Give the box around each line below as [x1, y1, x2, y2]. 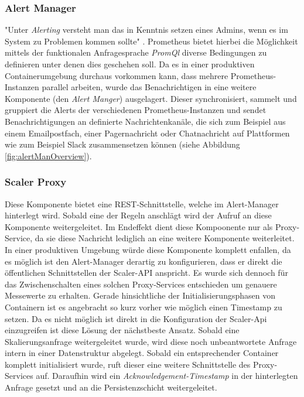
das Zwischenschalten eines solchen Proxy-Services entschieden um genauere [5, 278, 277, 290]
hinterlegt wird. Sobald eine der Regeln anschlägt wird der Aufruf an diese [5, 209, 272, 221]
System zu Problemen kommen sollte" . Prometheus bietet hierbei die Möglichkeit [5, 35, 298, 47]
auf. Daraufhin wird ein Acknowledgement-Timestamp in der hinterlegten [36, 369, 298, 382]
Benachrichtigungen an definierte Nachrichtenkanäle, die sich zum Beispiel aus [5, 115, 286, 127]
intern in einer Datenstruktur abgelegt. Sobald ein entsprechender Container [5, 347, 279, 359]
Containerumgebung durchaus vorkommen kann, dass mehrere [5, 69, 228, 81]
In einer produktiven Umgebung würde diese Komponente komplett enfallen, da [5, 243, 291, 255]
